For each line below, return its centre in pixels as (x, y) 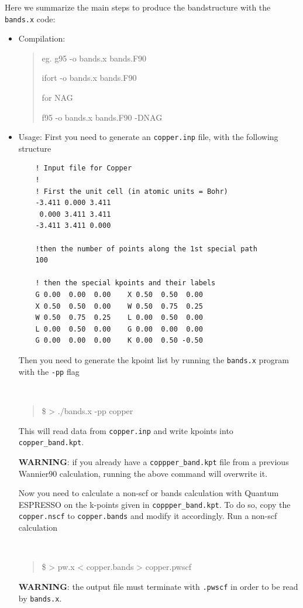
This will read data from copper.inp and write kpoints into (126, 430)
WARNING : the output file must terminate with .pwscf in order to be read (158, 586)
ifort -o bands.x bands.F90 (89, 78)
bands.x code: (30, 18)
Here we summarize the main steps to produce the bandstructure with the (138, 7)
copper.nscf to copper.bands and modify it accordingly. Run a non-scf (148, 516)
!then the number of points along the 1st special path (146, 249)
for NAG (57, 98)
